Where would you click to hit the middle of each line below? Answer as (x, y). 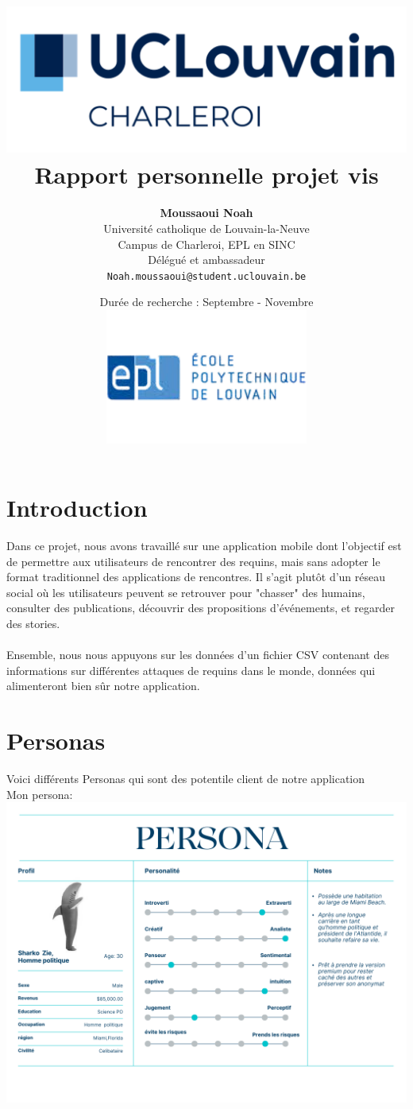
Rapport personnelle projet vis (206, 174)
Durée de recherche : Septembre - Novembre (206, 302)
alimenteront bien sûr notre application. (103, 686)
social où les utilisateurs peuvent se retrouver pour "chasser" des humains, (186, 592)
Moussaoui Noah (206, 213)
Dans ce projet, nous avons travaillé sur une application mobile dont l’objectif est (204, 545)
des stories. (33, 623)
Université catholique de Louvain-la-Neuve (206, 228)
